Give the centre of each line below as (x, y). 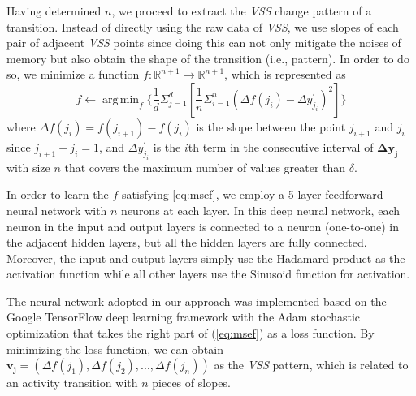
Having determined (54, 11)
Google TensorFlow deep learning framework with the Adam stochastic (184, 317)
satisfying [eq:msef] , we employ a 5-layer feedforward (252, 194)
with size (28, 167)
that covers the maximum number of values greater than (205, 167)
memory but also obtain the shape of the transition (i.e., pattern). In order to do (208, 58)
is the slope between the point (271, 126)
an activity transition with (72, 383)
